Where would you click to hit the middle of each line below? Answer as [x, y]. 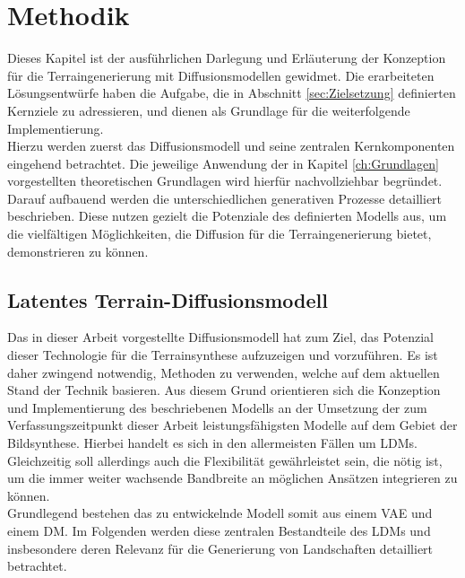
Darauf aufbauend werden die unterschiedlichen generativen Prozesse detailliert [225, 198]
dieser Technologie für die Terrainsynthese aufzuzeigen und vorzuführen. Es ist [223, 355]
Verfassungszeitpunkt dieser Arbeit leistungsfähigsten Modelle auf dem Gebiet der [232, 425]
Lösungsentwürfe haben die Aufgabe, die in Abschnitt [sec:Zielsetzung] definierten [232, 93]
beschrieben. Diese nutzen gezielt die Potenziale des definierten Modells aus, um [227, 216]
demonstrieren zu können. [78, 251]
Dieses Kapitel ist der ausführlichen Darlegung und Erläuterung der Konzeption [227, 58]
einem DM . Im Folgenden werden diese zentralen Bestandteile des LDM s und [219, 530]
